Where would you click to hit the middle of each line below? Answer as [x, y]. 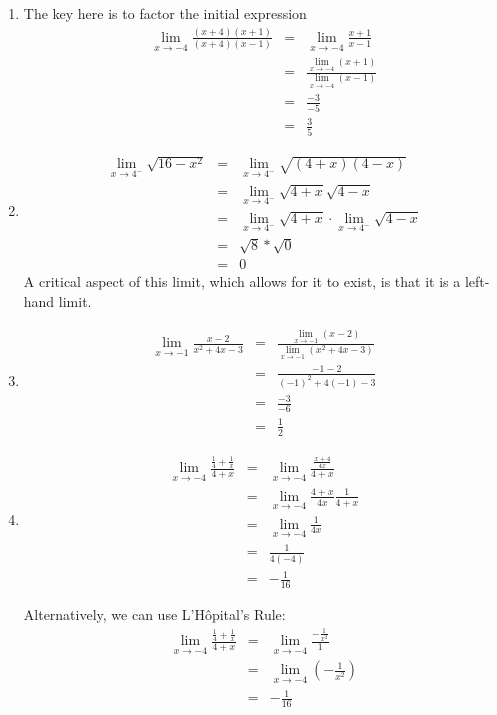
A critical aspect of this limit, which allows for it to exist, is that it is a [242, 281]
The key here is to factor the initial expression [165, 13]
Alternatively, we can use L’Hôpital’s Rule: [154, 614]
